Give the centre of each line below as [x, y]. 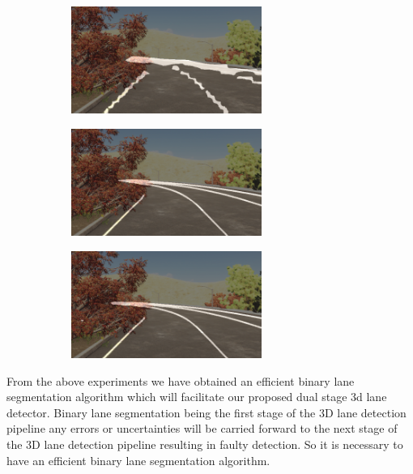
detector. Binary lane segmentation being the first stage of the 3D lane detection [206, 412]
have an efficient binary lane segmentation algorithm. [138, 460]
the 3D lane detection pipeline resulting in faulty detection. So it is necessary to [205, 444]
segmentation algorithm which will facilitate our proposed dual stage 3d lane [197, 397]
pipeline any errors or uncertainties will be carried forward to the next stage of [202, 428]
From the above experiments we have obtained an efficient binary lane [181, 380]
